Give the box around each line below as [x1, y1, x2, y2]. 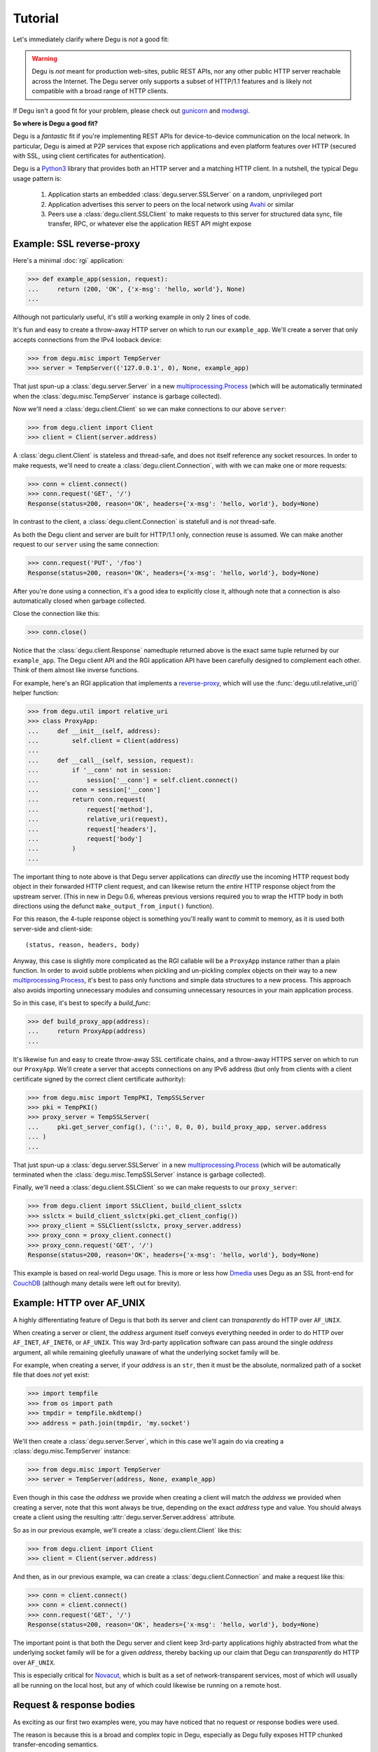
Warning [31, 54, 57, 62]
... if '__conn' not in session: [27, 766, 172, 774]
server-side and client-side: [13, 924, 93, 933]
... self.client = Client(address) [27, 737, 180, 745]
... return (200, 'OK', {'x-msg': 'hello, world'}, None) [27, 285, 246, 293]
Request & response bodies [13, 1699, 136, 1711]
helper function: [13, 688, 59, 697]
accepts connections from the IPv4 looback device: [13, 335, 162, 343]
